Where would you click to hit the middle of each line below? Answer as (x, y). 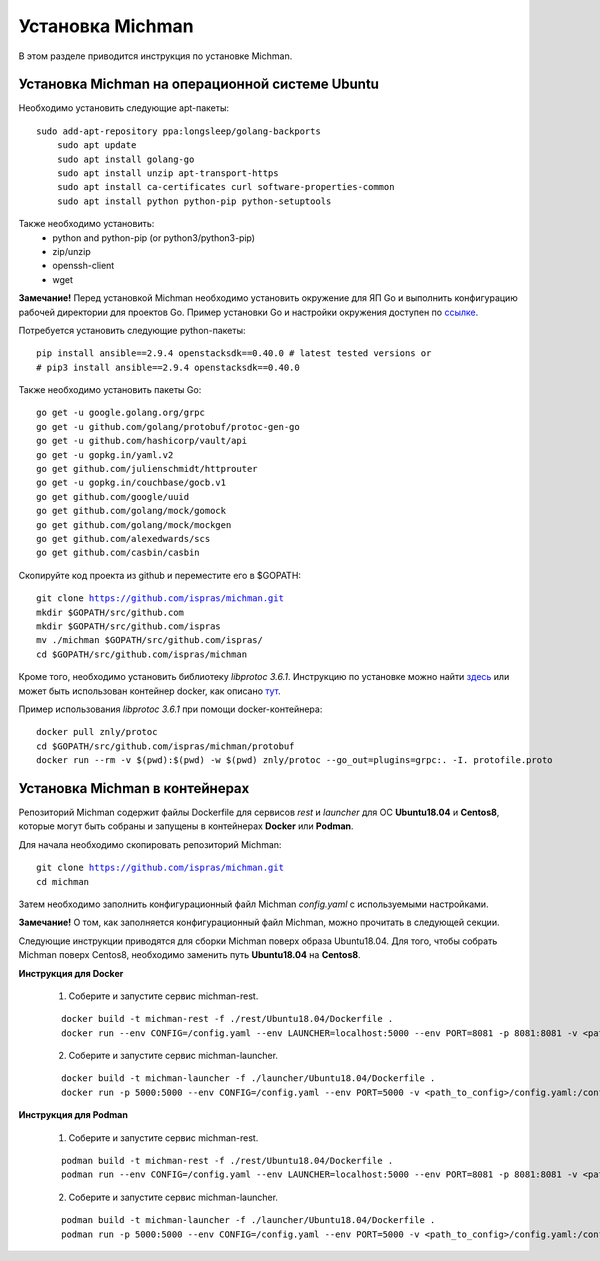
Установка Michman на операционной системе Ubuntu (199, 84)
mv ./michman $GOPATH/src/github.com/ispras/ (150, 640)
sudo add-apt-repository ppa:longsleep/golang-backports (179, 131)
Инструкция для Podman (73, 1115)
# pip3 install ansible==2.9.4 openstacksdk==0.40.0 (168, 367)
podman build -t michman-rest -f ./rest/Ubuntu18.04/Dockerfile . (227, 1161)
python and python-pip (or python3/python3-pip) (153, 237)
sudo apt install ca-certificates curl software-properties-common (225, 187)
